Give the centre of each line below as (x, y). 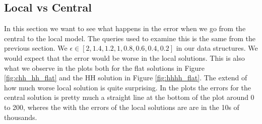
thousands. (21, 117)
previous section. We (36, 48)
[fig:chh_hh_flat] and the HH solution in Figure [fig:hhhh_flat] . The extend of (126, 78)
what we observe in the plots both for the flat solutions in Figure (105, 68)
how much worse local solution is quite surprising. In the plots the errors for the (128, 87)
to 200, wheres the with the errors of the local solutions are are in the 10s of (122, 107)
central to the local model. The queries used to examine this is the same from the (130, 38)
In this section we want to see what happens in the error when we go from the (125, 28)
